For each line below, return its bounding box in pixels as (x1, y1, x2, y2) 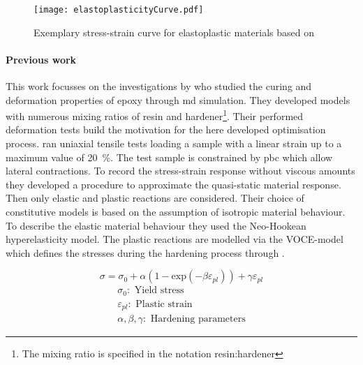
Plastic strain (135, 299, 193, 309)
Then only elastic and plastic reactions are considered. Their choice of (6, 191, 304, 205)
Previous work (6, 52, 77, 66)
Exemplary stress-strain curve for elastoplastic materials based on (34, 24, 314, 39)
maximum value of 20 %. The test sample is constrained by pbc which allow (6, 149, 333, 164)
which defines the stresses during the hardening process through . (6, 245, 285, 260)
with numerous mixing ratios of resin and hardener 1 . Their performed (6, 107, 304, 123)
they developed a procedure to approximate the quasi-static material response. (6, 177, 341, 191)
